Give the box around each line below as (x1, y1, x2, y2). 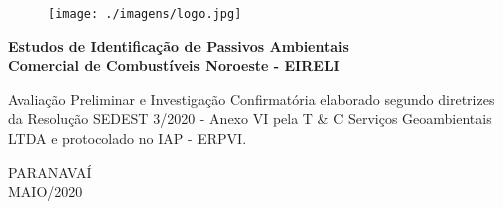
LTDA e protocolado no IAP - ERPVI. (8, 128, 247, 149)
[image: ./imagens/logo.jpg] (48, 7, 242, 21)
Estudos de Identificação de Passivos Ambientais (8, 35, 349, 56)
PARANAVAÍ (8, 161, 92, 182)
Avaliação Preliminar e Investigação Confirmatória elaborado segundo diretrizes (8, 88, 495, 109)
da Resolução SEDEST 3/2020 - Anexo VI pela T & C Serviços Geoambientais (8, 108, 492, 129)
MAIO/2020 (8, 181, 83, 202)
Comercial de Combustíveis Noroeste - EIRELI (8, 55, 340, 76)
